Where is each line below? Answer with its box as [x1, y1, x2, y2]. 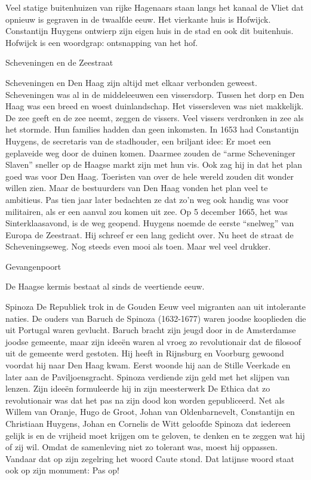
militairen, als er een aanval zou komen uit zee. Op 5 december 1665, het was [5, 205, 288, 217]
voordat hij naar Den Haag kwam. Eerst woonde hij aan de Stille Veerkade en [5, 359, 291, 371]
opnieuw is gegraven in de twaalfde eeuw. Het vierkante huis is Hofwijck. [5, 13, 271, 25]
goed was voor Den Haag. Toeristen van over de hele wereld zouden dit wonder [5, 170, 294, 182]
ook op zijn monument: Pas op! [5, 464, 119, 476]
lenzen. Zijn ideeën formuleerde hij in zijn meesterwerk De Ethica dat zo [5, 382, 270, 395]
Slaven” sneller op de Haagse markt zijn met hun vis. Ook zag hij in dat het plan [5, 158, 302, 171]
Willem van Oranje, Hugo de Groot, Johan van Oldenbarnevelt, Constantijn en [5, 405, 295, 418]
